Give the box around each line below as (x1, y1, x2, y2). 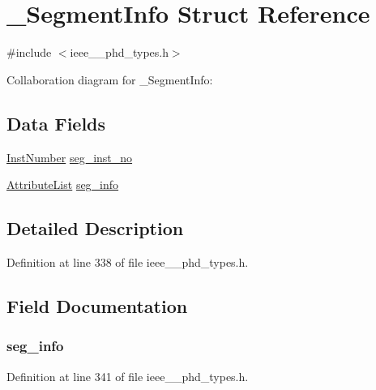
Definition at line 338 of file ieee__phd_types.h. (6, 253, 249, 270)
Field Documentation (6, 293, 188, 318)
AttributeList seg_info (6, 176, 119, 193)
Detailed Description (6, 216, 184, 241)
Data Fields (6, 110, 106, 135)
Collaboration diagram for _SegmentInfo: (6, 71, 213, 88)
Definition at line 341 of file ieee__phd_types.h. (6, 367, 249, 384)
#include (6, 44, 52, 61)
